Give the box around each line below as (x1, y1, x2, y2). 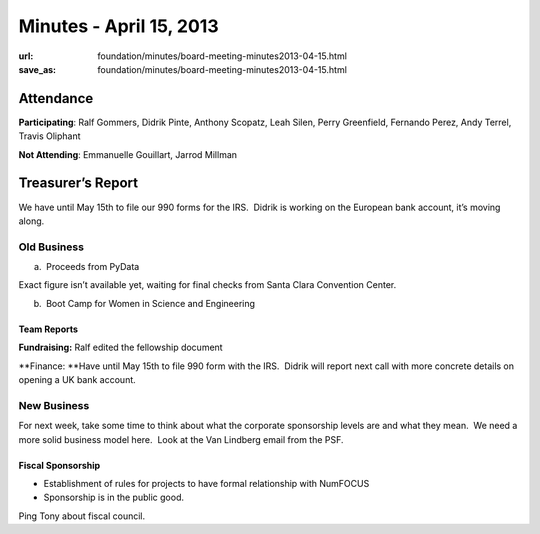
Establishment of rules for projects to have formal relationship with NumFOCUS (43, 477, 370, 489)
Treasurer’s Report (18, 175, 139, 192)
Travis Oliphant (18, 130, 81, 142)
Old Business (18, 240, 85, 254)
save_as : (18, 63, 57, 75)
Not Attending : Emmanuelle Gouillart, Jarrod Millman (18, 148, 238, 160)
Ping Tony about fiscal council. (18, 510, 146, 522)
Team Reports (18, 323, 79, 335)
